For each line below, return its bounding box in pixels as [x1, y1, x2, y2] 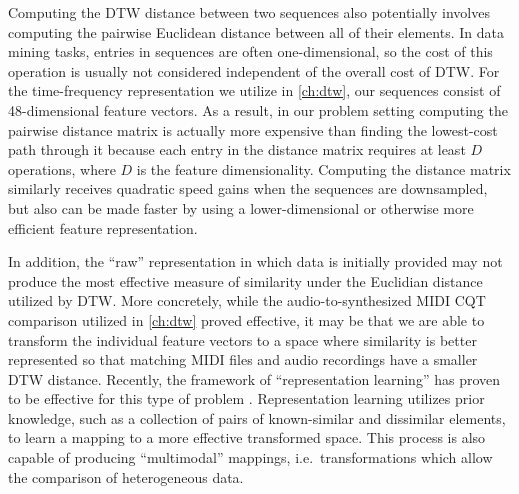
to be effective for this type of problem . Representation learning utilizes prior [8, 388, 485, 409]
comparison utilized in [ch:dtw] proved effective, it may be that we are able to [8, 309, 485, 330]
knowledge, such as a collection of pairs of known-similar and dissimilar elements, [8, 407, 506, 428]
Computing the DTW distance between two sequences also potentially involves [8, 2, 490, 22]
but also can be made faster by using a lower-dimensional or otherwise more [8, 197, 474, 218]
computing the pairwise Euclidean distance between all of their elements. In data [8, 21, 504, 42]
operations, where [8, 158, 116, 179]
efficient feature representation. [8, 217, 198, 238]
